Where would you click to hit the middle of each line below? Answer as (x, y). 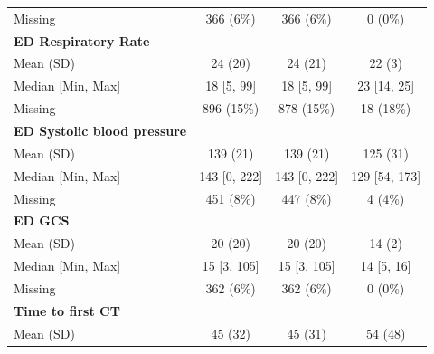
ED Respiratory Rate (82, 40)
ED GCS (42, 220)
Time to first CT (67, 310)
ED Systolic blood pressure (100, 130)
